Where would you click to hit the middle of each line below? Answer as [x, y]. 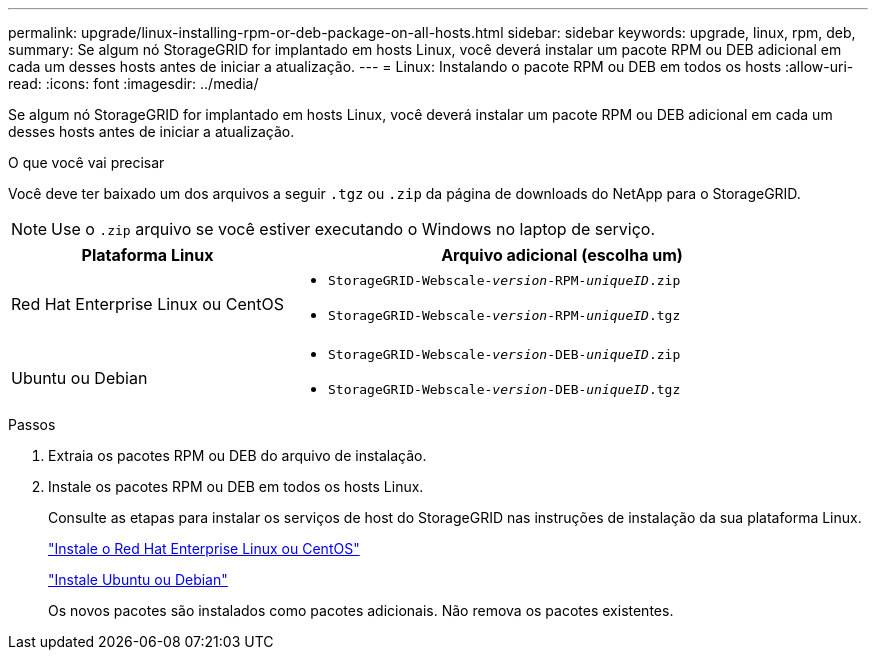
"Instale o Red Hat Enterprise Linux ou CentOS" [204, 548]
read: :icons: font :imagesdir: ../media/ [133, 83]
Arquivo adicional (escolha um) [562, 255]
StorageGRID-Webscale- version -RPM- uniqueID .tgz [504, 315]
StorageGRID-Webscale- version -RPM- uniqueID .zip [504, 280]
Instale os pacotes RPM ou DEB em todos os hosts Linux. [236, 486]
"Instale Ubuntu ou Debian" [138, 579]
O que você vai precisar [86, 162]
